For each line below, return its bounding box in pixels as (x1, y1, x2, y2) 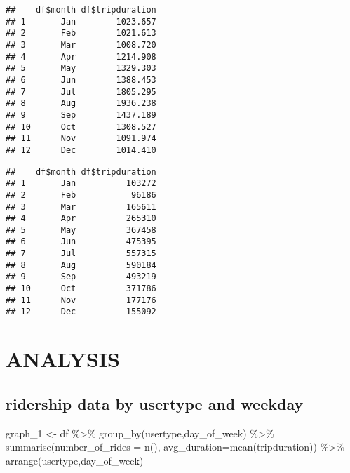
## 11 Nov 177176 (6, 295, 156, 305)
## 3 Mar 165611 (6, 201, 156, 212)
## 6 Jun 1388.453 (6, 74, 156, 85)
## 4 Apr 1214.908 (6, 51, 156, 62)
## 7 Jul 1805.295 (6, 86, 156, 97)
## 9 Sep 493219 (6, 272, 156, 282)
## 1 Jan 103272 (6, 178, 156, 189)
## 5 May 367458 (6, 225, 156, 235)
